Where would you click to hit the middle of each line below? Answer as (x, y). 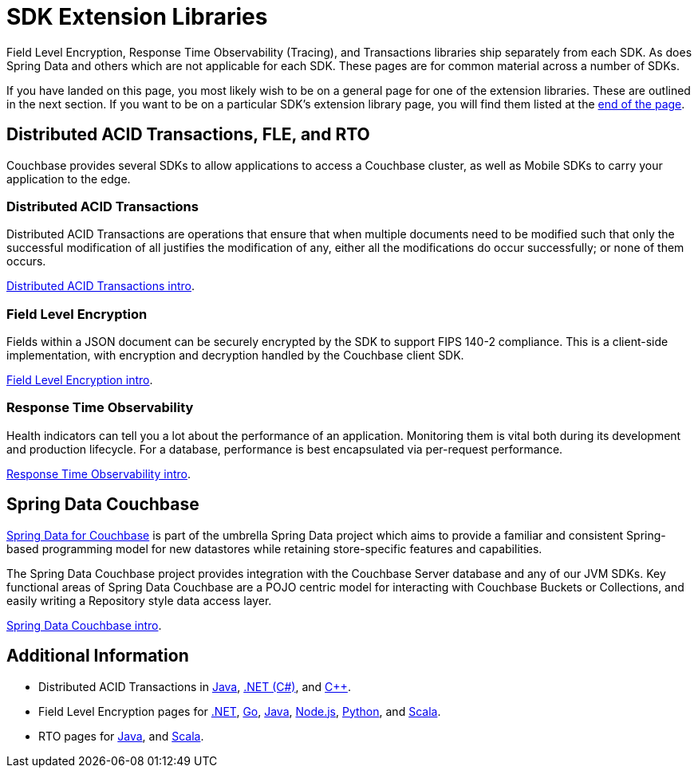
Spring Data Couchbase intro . (84, 625)
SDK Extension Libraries (137, 17)
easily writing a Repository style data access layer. (139, 600)
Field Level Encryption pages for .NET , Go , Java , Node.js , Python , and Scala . (240, 711)
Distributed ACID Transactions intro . (101, 286)
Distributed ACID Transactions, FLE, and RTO (188, 135)
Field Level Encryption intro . (80, 380)
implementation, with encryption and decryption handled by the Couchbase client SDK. (235, 356)
